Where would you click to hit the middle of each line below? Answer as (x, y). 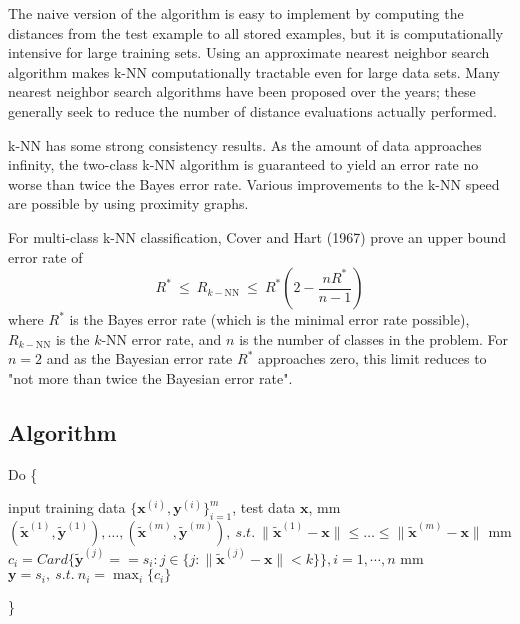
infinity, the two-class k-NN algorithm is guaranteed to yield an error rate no (243, 164)
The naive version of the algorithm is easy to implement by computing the (236, 13)
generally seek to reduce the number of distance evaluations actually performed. (252, 110)
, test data (264, 507)
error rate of (45, 256)
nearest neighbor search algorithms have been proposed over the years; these (242, 91)
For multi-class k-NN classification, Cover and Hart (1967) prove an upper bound (257, 236)
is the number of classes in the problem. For (374, 338)
